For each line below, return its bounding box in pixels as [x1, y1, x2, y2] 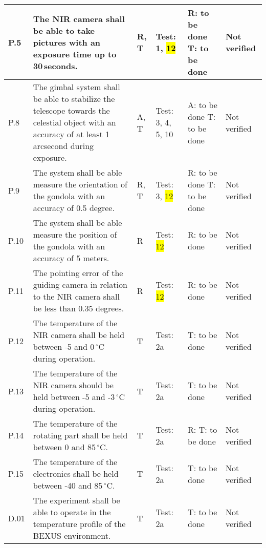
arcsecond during [33, 140, 94, 152]
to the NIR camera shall [33, 290, 120, 302]
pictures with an [33, 36, 101, 48]
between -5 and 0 [33, 341, 95, 352]
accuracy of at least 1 [33, 128, 110, 140]
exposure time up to [33, 48, 117, 60]
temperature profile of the [33, 518, 126, 530]
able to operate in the [33, 506, 111, 518]
